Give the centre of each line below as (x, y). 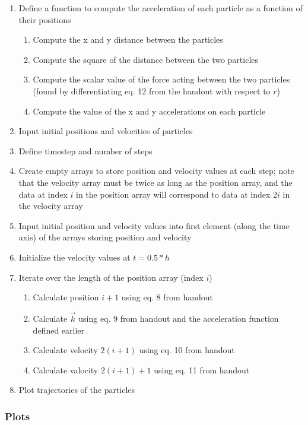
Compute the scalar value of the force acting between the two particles (161, 79)
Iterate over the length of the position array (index (111, 277)
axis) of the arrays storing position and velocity (105, 237)
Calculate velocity (65, 350)
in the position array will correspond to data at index (173, 194)
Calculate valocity (66, 370)
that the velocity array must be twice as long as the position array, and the (155, 182)
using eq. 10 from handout (187, 350)
